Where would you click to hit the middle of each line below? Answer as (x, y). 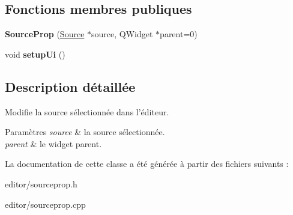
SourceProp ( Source (45, 34)
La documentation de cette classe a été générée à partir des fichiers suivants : (147, 164)
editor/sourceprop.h (41, 183)
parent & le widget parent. (53, 143)
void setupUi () (35, 54)
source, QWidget (122, 34)
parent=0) (179, 34)
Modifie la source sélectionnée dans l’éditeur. (87, 111)
